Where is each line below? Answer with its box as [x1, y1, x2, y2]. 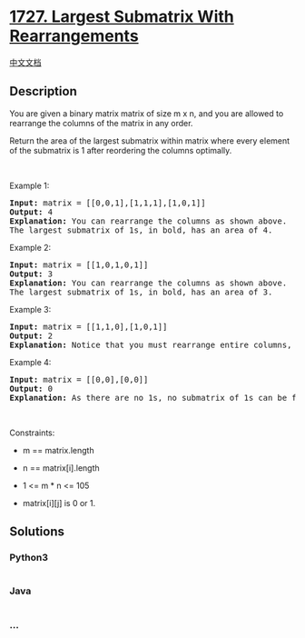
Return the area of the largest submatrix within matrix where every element [9, 135, 290, 146]
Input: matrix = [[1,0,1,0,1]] [9, 259, 149, 270]
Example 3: [9, 304, 52, 314]
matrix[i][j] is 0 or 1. [22, 497, 96, 508]
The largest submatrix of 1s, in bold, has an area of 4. [9, 224, 273, 235]
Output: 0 [9, 384, 53, 394]
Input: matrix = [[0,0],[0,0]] [9, 374, 149, 384]
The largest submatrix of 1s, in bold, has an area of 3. [9, 286, 273, 297]
